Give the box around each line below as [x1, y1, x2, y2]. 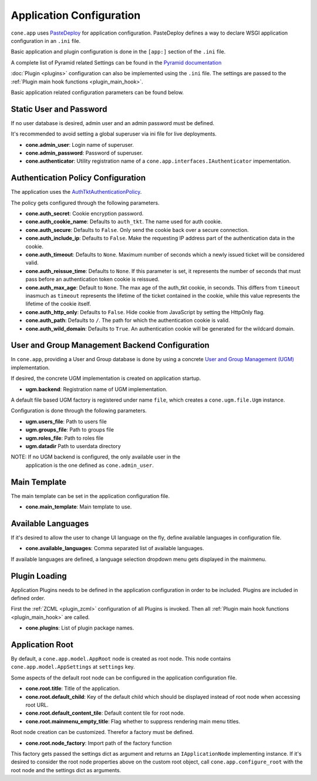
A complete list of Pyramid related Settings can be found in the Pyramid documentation [11, 59, 222, 66]
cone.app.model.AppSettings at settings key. [11, 664, 135, 671]
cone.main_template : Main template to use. [25, 503, 132, 510]
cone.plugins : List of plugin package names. [25, 624, 134, 631]
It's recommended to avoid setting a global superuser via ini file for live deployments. [11, 130, 217, 137]
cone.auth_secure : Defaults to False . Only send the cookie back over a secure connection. [25, 226, 249, 233]
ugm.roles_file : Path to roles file [25, 435, 104, 442]
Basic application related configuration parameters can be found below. [11, 89, 184, 96]
